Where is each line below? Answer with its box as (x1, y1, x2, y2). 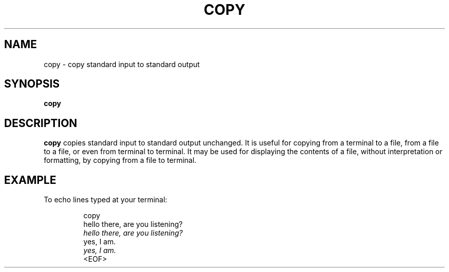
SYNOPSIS (4, 77, 60, 91)
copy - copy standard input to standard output (44, 59, 200, 69)
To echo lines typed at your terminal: (44, 195, 168, 204)
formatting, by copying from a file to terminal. (44, 156, 197, 165)
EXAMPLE (4, 173, 56, 186)
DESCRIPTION (4, 116, 77, 130)
